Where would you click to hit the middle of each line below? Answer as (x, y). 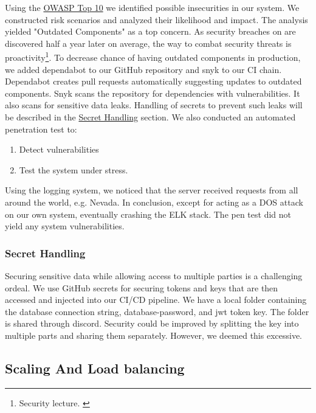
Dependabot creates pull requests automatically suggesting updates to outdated (153, 81)
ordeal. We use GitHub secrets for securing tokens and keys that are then (142, 287)
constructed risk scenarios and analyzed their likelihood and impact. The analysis (156, 19)
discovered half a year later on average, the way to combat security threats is (148, 43)
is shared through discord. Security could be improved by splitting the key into (152, 323)
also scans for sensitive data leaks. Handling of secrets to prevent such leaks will (154, 105)
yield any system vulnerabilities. (65, 226)
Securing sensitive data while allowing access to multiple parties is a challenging (154, 275)
